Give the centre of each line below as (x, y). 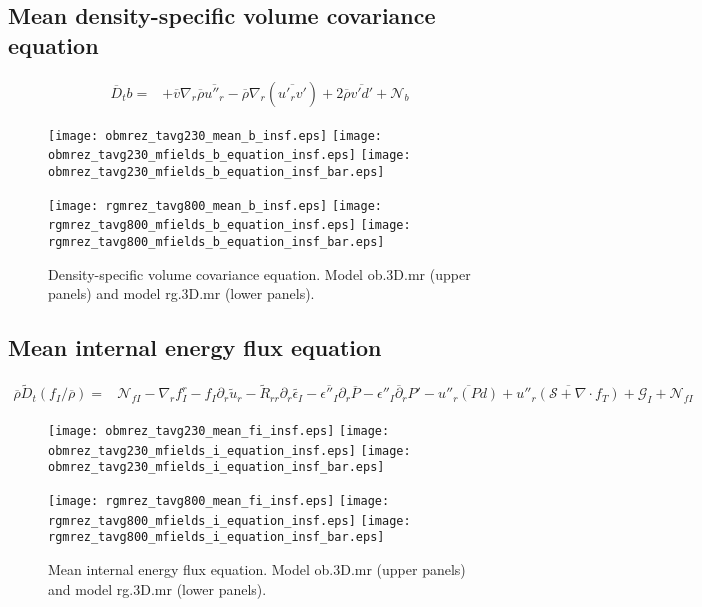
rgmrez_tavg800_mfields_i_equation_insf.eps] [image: (229, 520)
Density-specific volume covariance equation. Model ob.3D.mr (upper (259, 273)
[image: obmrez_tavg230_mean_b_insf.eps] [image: (215, 135)
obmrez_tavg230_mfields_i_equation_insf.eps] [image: (229, 450)
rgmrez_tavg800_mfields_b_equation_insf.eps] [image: (229, 225)
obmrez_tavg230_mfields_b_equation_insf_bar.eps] (216, 171)
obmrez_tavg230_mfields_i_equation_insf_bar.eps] (216, 467)
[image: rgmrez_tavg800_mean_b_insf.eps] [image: (215, 205)
